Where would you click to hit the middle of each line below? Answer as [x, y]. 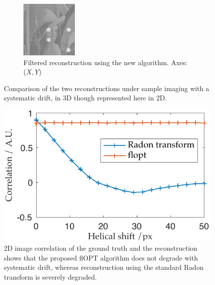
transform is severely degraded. [51, 276]
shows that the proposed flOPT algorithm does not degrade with [101, 257]
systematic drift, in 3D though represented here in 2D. [86, 98]
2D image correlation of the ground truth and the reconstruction [101, 248]
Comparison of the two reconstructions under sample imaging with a [107, 88]
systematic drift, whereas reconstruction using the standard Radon [104, 267]
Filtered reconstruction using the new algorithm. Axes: [106, 62]
